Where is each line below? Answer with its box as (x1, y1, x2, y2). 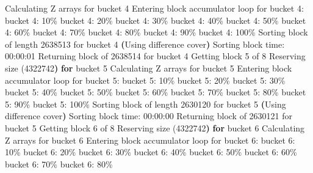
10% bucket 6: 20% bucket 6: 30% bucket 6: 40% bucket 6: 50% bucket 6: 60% (5, 145, 297, 158)
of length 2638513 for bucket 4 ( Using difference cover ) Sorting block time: (5, 37, 285, 50)
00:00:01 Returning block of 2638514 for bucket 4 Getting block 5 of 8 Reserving (5, 50, 306, 62)
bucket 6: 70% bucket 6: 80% (5, 157, 113, 170)
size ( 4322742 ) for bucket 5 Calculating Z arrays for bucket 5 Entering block (5, 61, 292, 74)
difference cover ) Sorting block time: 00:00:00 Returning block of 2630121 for (5, 109, 293, 122)
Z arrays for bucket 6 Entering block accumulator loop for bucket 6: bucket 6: (5, 133, 295, 146)
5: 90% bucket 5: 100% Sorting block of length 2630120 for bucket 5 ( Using (5, 97, 286, 110)
